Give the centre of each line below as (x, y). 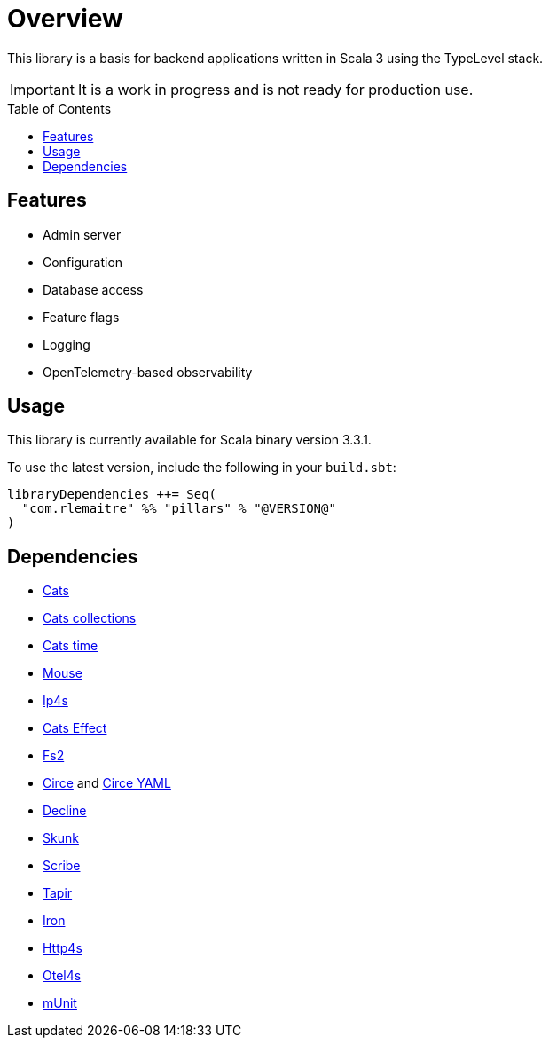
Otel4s (62, 976)
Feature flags (81, 317)
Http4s (63, 948)
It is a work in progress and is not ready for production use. (275, 89)
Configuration (83, 262)
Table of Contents (59, 108)
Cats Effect (75, 728)
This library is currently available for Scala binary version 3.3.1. (189, 440)
